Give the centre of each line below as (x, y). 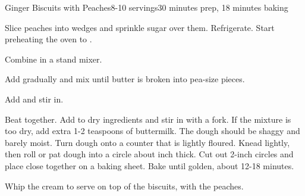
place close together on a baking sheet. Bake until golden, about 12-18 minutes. (150, 165)
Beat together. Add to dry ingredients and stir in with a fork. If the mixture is (148, 119)
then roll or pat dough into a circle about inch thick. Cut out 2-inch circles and (149, 154)
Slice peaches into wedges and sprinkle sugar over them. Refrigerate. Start (140, 27)
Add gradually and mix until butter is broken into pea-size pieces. (125, 79)
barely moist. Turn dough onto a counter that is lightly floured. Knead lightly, (147, 142)
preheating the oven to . (48, 39)
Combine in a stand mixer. (54, 59)
